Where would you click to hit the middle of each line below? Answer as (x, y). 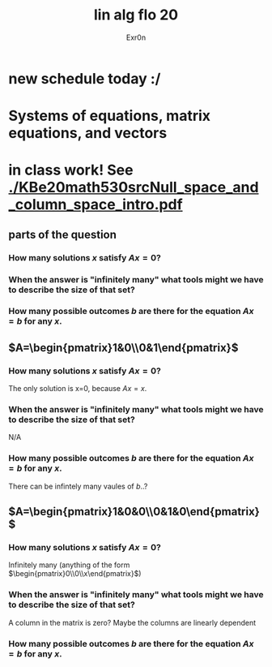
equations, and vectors (88, 133)
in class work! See (71, 170)
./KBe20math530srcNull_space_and (134, 187)
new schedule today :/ (85, 78)
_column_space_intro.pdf (96, 205)
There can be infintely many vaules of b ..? (78, 486)
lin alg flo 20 (136, 15)
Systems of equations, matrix (110, 116)
